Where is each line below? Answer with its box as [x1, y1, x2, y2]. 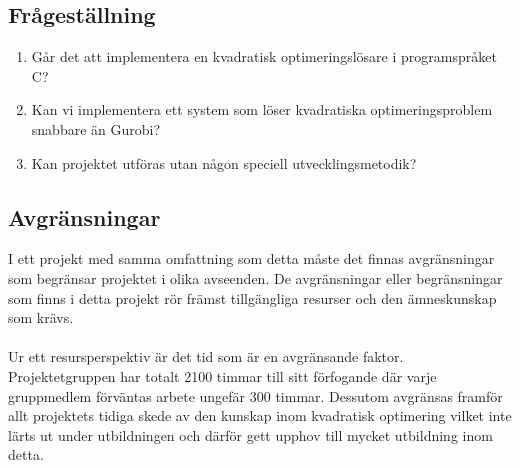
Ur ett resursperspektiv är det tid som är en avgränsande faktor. [8, 346, 404, 367]
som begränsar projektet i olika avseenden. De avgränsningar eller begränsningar [8, 267, 503, 288]
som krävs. [8, 307, 74, 328]
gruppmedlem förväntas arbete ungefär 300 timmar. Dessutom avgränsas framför [8, 385, 503, 406]
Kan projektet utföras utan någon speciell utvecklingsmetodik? [31, 152, 417, 173]
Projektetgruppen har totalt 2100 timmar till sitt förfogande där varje [8, 365, 437, 386]
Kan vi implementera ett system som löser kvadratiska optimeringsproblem [31, 99, 493, 120]
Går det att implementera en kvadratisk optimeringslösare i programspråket [31, 46, 497, 67]
